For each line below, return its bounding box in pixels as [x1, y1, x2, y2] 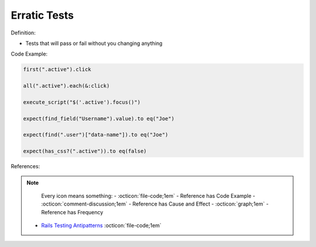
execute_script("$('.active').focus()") [23, 99, 140, 105]
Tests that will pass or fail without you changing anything [25, 40, 163, 47]
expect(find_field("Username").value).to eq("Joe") [23, 115, 175, 122]
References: [11, 163, 40, 170]
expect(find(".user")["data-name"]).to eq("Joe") [23, 131, 169, 138]
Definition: [11, 29, 36, 36]
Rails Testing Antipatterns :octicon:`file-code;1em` [41, 222, 162, 229]
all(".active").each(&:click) [23, 82, 110, 89]
